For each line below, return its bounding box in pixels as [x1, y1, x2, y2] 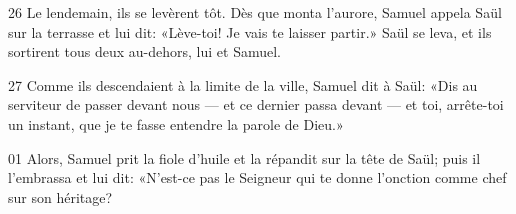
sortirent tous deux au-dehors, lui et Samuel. [8, 41, 281, 62]
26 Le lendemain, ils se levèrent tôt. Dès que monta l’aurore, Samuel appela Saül [8, 2, 502, 22]
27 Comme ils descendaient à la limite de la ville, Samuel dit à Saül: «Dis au [8, 74, 478, 95]
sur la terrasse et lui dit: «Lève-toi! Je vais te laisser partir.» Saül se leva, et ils [8, 21, 492, 42]
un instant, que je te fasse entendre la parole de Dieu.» [8, 113, 344, 134]
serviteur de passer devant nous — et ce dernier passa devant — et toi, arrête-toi [8, 94, 504, 115]
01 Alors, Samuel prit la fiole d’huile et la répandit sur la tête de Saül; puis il [8, 147, 481, 168]
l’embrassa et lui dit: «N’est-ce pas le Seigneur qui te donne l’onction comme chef [8, 167, 507, 188]
